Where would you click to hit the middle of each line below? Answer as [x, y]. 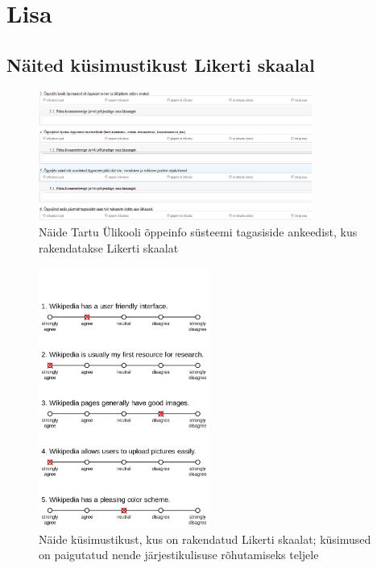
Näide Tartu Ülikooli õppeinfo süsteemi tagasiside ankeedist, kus [198, 232]
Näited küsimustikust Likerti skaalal [161, 64]
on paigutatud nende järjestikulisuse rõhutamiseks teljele [179, 555]
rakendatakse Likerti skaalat [109, 248]
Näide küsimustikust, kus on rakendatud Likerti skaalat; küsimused [205, 539]
